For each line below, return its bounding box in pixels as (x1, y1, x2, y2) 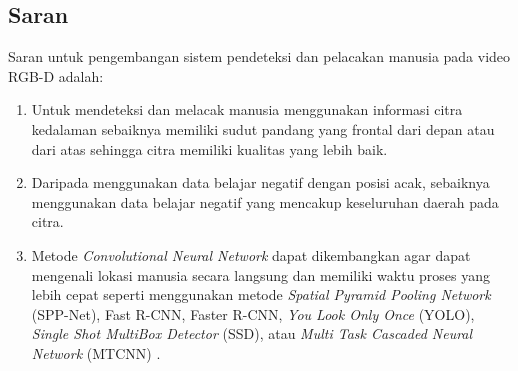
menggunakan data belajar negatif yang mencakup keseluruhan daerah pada (31, 191, 499, 212)
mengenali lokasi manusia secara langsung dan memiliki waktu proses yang (31, 264, 491, 285)
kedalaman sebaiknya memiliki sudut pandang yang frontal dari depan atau (31, 118, 495, 139)
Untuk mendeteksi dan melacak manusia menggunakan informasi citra (31, 99, 463, 120)
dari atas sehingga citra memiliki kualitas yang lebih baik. (31, 138, 388, 159)
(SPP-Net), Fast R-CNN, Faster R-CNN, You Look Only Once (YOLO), (31, 303, 475, 324)
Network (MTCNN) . (31, 342, 161, 363)
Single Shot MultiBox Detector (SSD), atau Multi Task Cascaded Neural (31, 323, 473, 344)
